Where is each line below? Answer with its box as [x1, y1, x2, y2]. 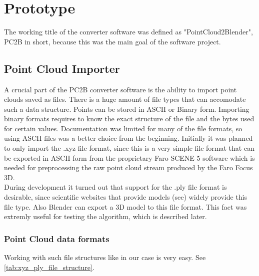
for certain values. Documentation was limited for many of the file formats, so [4, 123, 242, 133]
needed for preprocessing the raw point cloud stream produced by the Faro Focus [4, 162, 253, 173]
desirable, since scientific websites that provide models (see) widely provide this [4, 192, 247, 202]
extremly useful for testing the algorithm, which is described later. [4, 211, 207, 222]
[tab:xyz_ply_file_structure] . [4, 262, 94, 272]
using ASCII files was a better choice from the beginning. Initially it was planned [4, 133, 253, 143]
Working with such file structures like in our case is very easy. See [4, 252, 206, 263]
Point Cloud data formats [4, 232, 109, 245]
